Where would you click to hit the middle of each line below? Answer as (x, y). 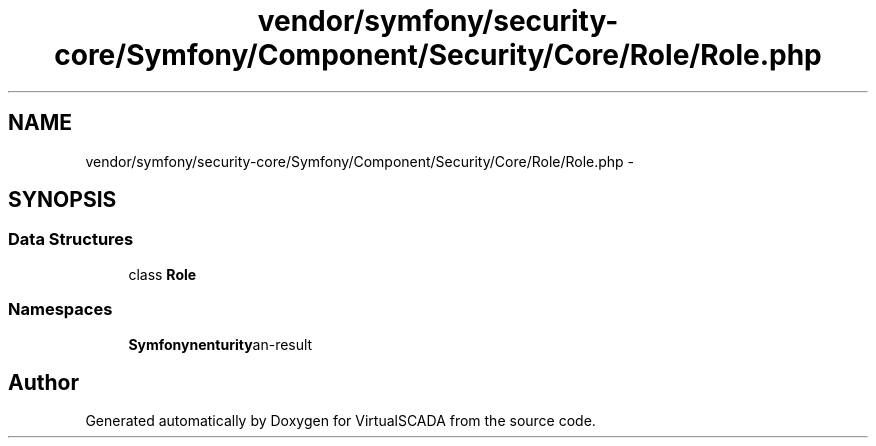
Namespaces (60, 309)
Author (43, 382)
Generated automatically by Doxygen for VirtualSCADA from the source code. (340, 421)
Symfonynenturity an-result (220, 344)
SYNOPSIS (62, 200)
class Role (162, 274)
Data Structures (71, 239)
